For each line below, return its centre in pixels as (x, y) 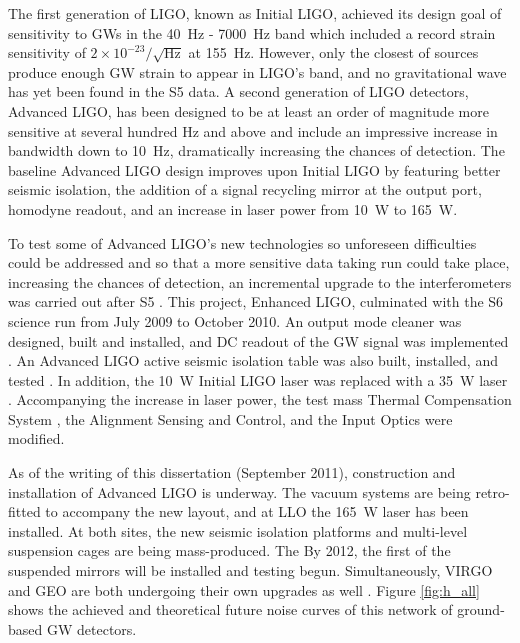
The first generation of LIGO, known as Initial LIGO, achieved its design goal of (255, 13)
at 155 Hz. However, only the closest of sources (333, 52)
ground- (481, 609)
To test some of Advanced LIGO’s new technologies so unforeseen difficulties (242, 242)
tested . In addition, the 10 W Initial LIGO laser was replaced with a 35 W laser (258, 379)
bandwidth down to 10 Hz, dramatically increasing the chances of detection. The (256, 150)
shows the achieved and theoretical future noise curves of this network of (230, 609)
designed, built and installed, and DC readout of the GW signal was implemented (258, 340)
